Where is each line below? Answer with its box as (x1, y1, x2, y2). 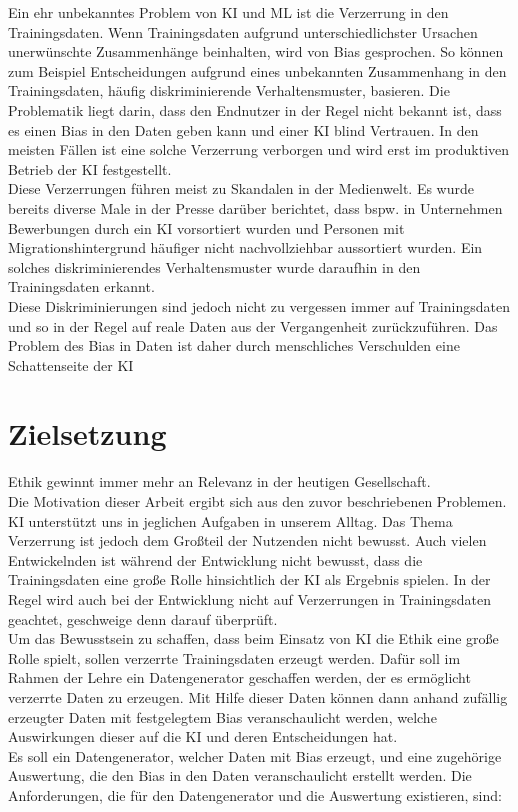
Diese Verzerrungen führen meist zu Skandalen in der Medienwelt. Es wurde (8, 178, 474, 199)
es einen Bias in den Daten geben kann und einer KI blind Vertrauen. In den (8, 119, 479, 140)
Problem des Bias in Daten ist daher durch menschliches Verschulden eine (8, 335, 460, 356)
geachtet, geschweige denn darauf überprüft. (8, 608, 278, 629)
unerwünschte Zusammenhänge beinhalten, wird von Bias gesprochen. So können (8, 41, 504, 62)
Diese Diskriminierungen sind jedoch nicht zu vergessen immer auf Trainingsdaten (8, 295, 510, 316)
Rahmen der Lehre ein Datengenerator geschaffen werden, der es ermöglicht (8, 667, 471, 688)
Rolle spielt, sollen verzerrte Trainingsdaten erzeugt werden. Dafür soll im (8, 647, 461, 668)
